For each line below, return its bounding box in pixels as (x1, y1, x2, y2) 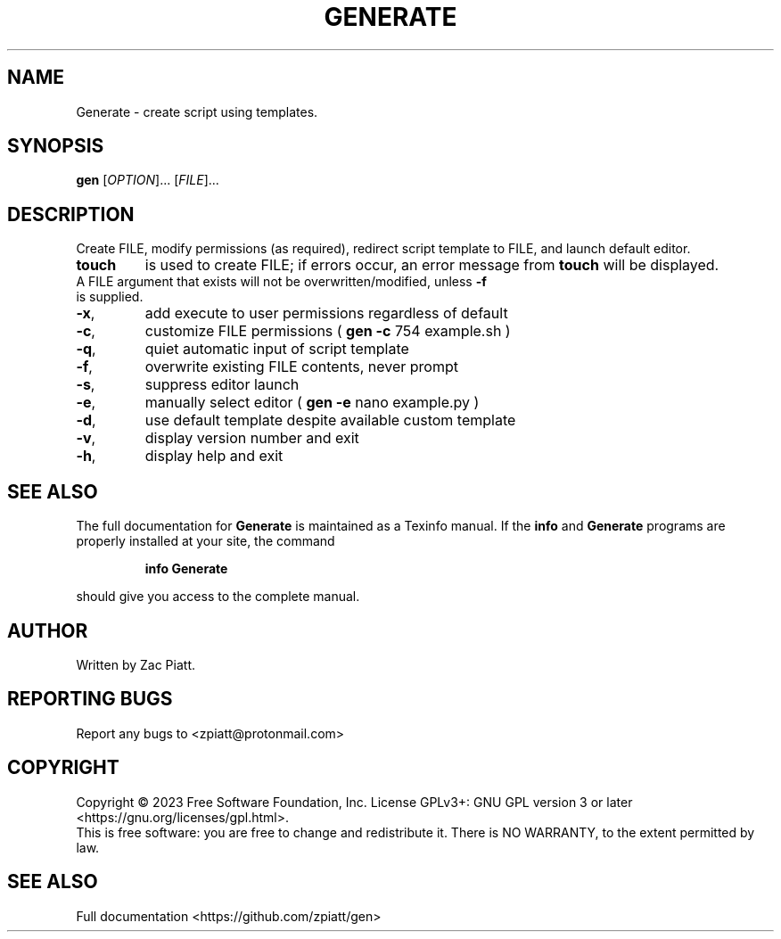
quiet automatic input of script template (144, 340, 409, 358)
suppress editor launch (144, 375, 300, 394)
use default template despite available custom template (144, 411, 516, 430)
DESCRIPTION (7, 202, 135, 226)
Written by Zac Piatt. (76, 656, 195, 672)
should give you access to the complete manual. (76, 589, 360, 605)
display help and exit (144, 447, 284, 465)
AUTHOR (7, 619, 88, 642)
